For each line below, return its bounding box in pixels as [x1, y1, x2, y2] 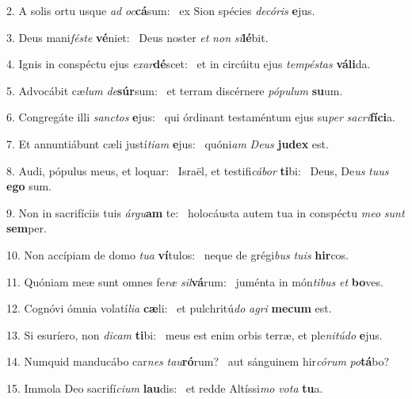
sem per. [6, 220, 47, 236]
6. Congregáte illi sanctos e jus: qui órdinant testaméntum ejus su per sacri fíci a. [6, 109, 395, 125]
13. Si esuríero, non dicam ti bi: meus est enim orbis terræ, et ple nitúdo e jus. [6, 326, 383, 343]
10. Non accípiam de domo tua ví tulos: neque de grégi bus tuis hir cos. [6, 246, 349, 263]
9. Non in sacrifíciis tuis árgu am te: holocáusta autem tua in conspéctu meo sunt [6, 204, 405, 221]
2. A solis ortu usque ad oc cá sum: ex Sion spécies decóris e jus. [6, 2, 315, 18]
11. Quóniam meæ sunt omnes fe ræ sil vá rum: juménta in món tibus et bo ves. [6, 273, 383, 290]
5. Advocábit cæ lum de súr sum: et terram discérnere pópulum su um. [6, 82, 343, 98]
